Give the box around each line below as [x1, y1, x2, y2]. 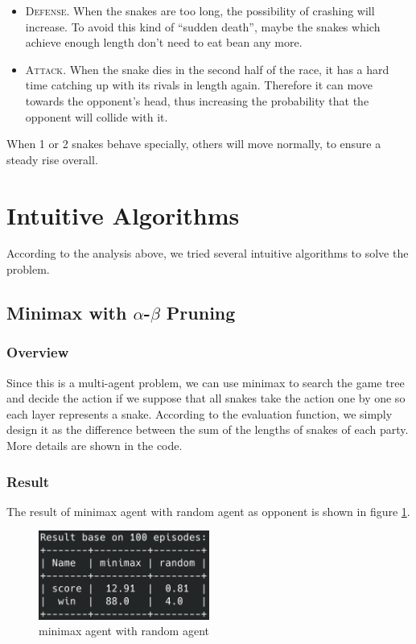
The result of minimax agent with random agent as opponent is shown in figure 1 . [6, 502, 410, 519]
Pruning [166, 300, 236, 325]
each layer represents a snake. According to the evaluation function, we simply [6, 405, 393, 422]
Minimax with [6, 300, 127, 325]
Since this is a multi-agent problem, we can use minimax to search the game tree [6, 374, 405, 390]
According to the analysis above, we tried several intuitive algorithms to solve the [6, 245, 409, 262]
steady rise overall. [6, 151, 98, 167]
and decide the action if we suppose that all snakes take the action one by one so [6, 390, 406, 407]
